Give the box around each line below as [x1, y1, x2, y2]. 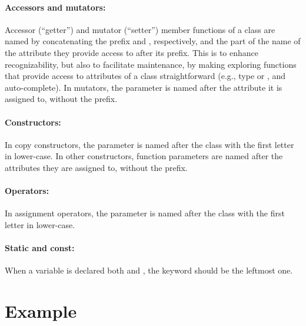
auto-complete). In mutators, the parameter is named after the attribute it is [5, 81, 282, 93]
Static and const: [5, 242, 75, 254]
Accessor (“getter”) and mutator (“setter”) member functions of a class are [5, 23, 275, 35]
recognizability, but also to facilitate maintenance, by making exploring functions [5, 58, 297, 70]
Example [5, 299, 77, 323]
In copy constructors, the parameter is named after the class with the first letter [5, 138, 294, 150]
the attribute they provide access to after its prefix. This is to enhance [5, 46, 259, 58]
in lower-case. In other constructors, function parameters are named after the [5, 150, 283, 162]
